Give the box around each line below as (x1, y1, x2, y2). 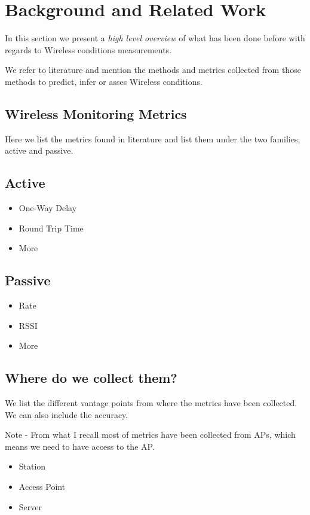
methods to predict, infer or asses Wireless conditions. (5, 75, 202, 87)
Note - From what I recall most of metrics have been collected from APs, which (5, 428, 296, 441)
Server (19, 500, 42, 513)
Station (19, 460, 46, 473)
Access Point (19, 480, 66, 493)
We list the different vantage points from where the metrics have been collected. (5, 397, 297, 409)
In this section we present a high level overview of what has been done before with (5, 32, 305, 44)
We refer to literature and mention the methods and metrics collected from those (5, 63, 301, 76)
